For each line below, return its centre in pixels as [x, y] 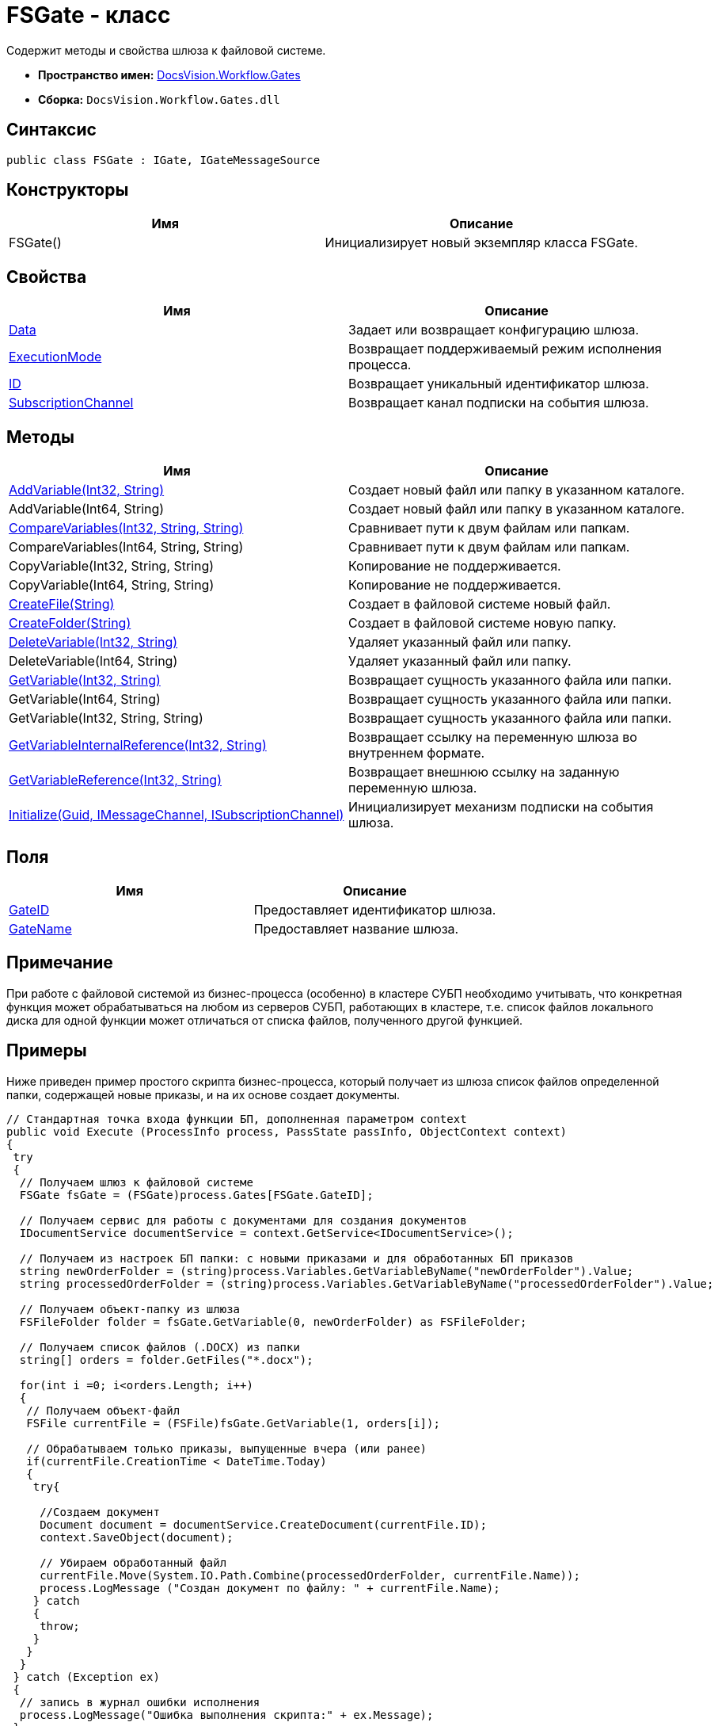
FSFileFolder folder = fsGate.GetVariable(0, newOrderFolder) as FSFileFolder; [273, 1321]
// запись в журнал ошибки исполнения [140, 1702]
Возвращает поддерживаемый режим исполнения [505, 349]
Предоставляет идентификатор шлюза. [375, 909]
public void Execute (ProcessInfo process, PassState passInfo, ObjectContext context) [287, 1131]
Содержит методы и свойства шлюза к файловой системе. [166, 50]
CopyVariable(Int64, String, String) [112, 585]
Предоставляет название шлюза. [356, 928]
